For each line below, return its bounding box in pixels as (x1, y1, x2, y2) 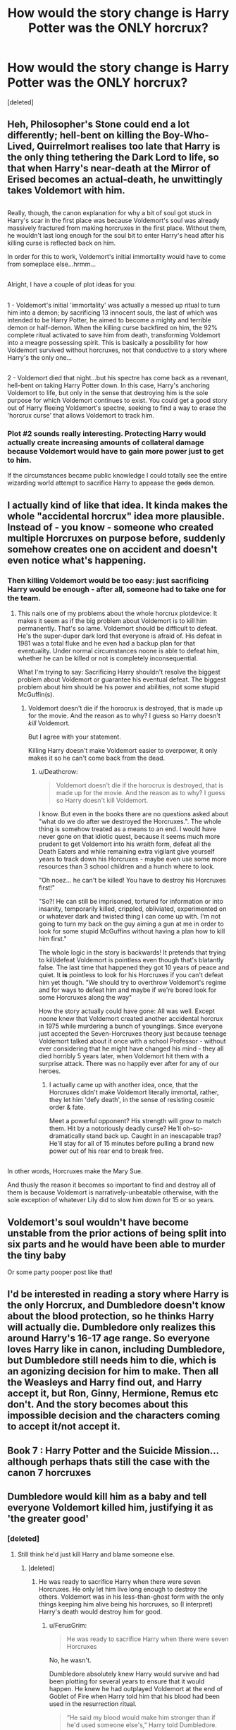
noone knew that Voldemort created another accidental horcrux (38, 1014, 223, 1022)
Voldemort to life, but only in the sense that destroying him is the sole (7, 388, 209, 397)
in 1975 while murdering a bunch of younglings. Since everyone (38, 1022, 223, 1030)
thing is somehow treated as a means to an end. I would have (38, 824, 217, 833)
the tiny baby (7, 1249, 67, 1261)
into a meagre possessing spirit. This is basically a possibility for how (7, 338, 209, 346)
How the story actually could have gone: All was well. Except (38, 1007, 215, 1015)
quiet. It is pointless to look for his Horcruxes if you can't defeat (38, 970, 223, 979)
